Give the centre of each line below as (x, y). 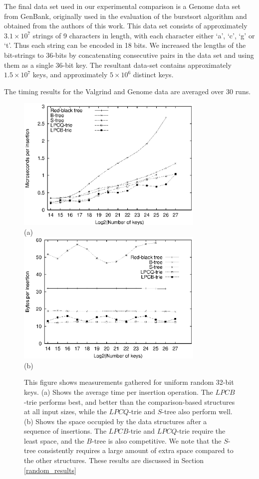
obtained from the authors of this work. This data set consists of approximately (126, 26)
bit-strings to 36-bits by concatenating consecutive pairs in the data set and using (129, 55)
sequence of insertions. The (65, 431)
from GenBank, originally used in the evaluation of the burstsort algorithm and (126, 16)
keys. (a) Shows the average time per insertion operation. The (119, 392)
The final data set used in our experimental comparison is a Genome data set (122, 6)
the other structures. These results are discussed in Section (114, 460)
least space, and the (54, 440)
